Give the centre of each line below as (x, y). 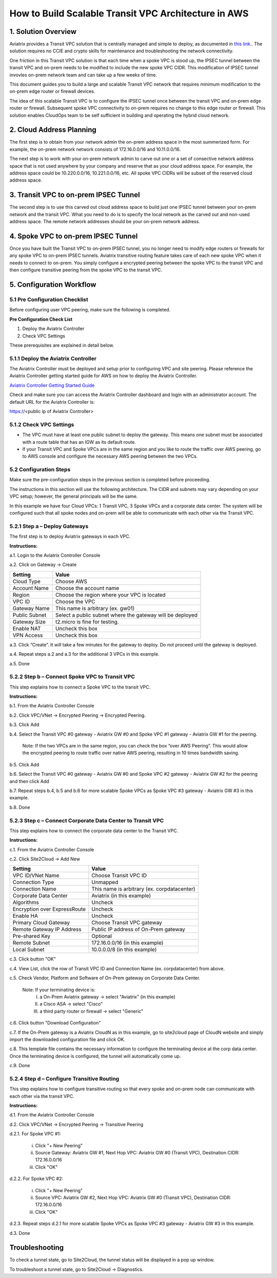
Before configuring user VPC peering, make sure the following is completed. (90, 310)
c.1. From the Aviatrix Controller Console (52, 850)
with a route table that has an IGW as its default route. (79, 442)
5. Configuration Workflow (53, 285)
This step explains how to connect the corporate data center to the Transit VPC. (94, 831)
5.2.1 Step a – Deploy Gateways (49, 526)
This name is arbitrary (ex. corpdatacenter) (143, 889)
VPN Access (28, 635)
